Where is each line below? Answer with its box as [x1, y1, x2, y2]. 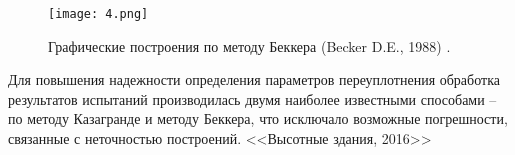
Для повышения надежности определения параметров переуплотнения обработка [8, 69, 500, 90]
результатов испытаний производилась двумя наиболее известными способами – [8, 88, 497, 109]
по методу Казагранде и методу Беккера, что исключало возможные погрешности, [8, 108, 508, 129]
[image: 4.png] [48, 7, 149, 21]
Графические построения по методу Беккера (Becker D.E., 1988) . [48, 35, 451, 56]
